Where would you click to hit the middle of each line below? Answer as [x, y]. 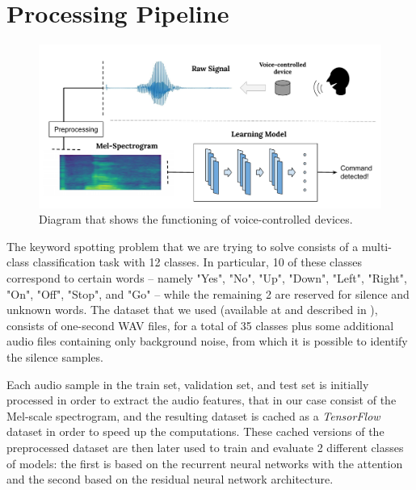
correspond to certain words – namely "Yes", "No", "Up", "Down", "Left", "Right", [207, 277]
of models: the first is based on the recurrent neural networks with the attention [205, 463]
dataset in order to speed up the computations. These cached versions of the [195, 431]
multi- [376, 246]
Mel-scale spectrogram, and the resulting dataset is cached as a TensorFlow [193, 415]
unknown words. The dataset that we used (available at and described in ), [192, 310]
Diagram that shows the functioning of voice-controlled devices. [196, 219]
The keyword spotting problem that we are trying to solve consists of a [183, 246]
